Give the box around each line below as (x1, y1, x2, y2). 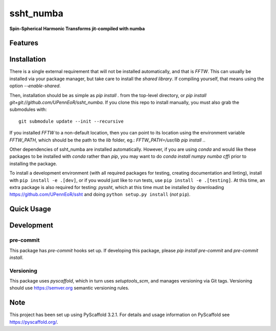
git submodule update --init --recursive (18, 118, 124, 124)
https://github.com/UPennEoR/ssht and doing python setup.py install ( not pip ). (9, 192, 191, 198)
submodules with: (9, 106, 47, 112)
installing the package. (9, 160, 57, 167)
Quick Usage (9, 205, 51, 214)
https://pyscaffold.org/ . (9, 319, 58, 325)
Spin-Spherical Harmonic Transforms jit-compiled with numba (9, 26, 145, 32)
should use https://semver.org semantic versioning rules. (9, 285, 130, 291)
